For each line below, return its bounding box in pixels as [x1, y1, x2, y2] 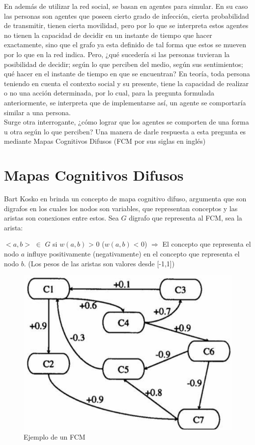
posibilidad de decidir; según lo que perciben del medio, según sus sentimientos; [4, 59, 243, 69]
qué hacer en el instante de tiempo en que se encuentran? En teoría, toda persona [4, 68, 250, 79]
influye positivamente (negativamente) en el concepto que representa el [27, 249, 240, 258]
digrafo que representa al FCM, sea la [129, 213, 242, 223]
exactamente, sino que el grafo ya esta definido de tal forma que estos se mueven [4, 39, 247, 50]
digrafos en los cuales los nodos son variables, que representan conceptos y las [4, 203, 238, 213]
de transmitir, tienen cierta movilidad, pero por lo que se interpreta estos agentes [4, 20, 249, 31]
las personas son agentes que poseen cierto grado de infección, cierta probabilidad [4, 10, 249, 21]
